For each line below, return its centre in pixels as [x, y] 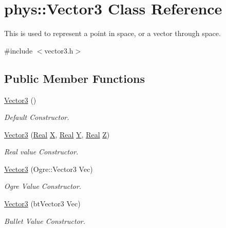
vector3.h [59, 50]
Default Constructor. [37, 117]
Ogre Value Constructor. [43, 186]
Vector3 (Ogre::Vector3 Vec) [49, 169]
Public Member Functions [74, 78]
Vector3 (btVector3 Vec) [42, 204]
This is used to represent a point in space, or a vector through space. [112, 33]
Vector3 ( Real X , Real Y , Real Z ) [57, 134]
